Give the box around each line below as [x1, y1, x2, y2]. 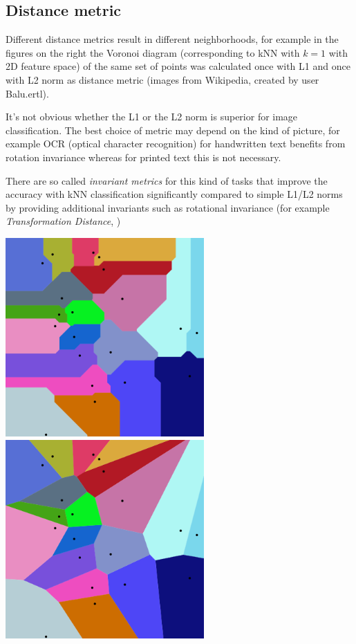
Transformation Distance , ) [6, 214, 121, 228]
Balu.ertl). [6, 86, 49, 100]
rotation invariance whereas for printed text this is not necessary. [6, 149, 281, 164]
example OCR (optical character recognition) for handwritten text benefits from [6, 136, 346, 151]
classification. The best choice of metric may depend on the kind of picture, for [6, 122, 340, 137]
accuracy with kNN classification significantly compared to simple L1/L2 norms [6, 187, 343, 201]
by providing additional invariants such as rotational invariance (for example [6, 200, 330, 214]
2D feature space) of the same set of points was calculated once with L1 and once [6, 59, 350, 73]
